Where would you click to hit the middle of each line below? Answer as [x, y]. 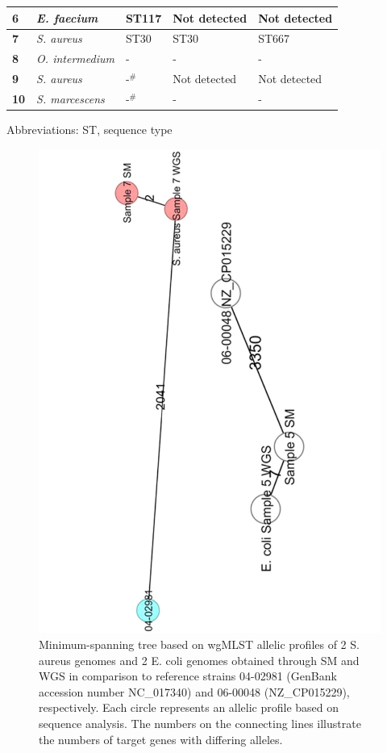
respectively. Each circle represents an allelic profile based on [189, 707]
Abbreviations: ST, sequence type [89, 129]
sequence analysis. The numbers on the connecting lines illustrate [200, 724]
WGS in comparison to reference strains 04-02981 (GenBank [188, 676]
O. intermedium [75, 59]
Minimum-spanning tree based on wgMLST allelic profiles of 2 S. [199, 644]
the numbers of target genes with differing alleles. [161, 739]
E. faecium [67, 17]
